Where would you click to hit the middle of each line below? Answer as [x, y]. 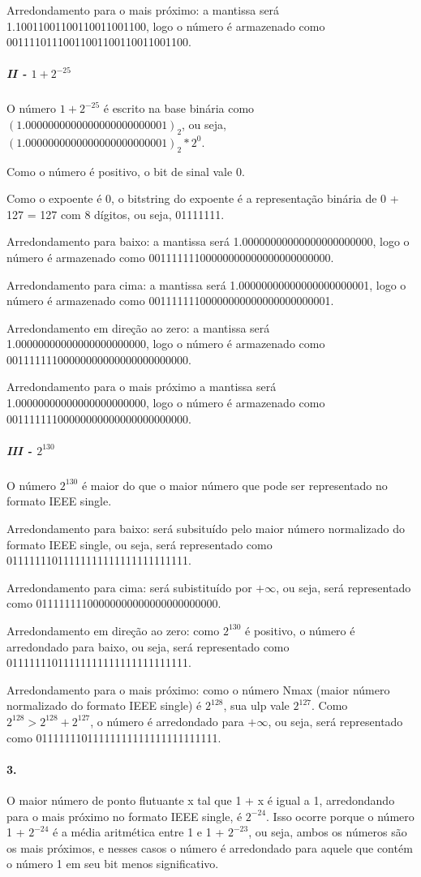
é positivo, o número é [300, 630]
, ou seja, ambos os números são [328, 832]
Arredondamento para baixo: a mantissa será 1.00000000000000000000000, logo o [208, 241]
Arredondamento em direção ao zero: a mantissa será [138, 327]
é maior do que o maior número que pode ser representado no [234, 485]
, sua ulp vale [256, 705]
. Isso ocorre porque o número [340, 816]
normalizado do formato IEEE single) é [104, 705]
